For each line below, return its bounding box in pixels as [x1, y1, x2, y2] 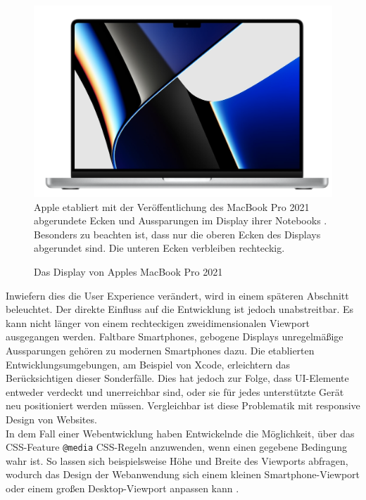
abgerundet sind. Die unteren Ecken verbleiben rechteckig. [34, 241, 285, 255]
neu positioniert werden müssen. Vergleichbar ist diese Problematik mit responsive [6, 398, 360, 413]
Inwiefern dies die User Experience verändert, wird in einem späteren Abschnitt [6, 288, 349, 302]
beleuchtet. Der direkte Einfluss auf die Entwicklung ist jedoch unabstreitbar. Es [6, 302, 354, 316]
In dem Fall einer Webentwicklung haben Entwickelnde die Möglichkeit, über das [6, 425, 355, 440]
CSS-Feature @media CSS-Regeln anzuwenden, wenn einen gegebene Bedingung [6, 440, 347, 454]
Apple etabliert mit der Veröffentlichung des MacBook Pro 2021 [34, 199, 310, 214]
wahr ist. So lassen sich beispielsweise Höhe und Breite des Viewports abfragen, [6, 453, 348, 468]
